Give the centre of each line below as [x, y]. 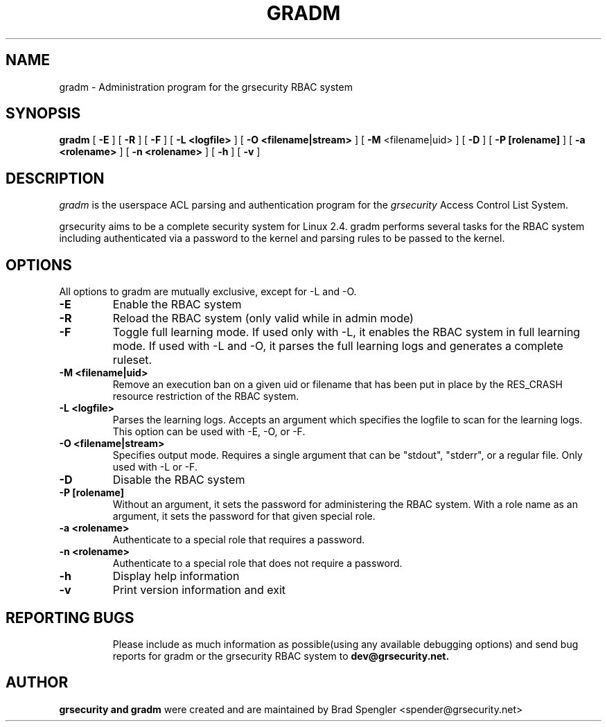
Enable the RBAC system [177, 305]
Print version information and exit [199, 590]
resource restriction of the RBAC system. [206, 396]
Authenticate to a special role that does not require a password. [257, 563]
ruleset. [132, 360]
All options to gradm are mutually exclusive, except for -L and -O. [208, 292]
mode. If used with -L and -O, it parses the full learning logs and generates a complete [338, 346]
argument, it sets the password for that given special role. [244, 516]
